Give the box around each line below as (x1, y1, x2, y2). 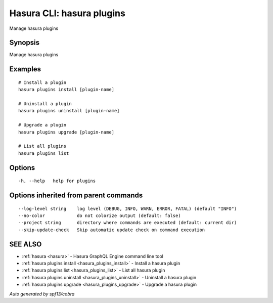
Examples (9, 65, 41, 73)
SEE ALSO (9, 240, 42, 248)
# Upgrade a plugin (18, 122, 67, 128)
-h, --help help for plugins (18, 178, 96, 184)
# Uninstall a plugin (18, 101, 72, 107)
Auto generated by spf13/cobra (9, 291, 75, 297)
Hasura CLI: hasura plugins (9, 8, 126, 19)
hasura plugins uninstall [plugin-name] (18, 108, 120, 114)
